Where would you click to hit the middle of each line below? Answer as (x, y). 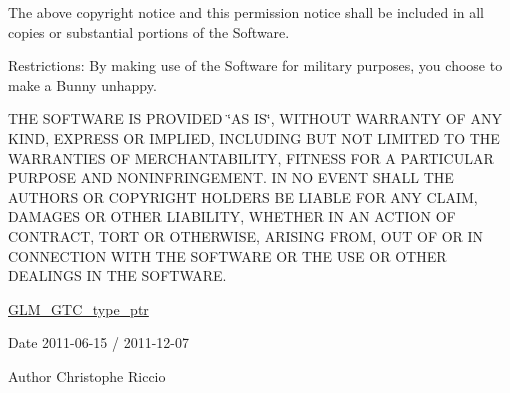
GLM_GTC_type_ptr (78, 308)
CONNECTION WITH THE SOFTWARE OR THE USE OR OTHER (227, 255)
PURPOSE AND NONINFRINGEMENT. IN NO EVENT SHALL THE (231, 177)
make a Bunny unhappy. (82, 84)
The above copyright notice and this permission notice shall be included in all (246, 12)
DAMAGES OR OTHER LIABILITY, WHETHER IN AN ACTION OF (232, 216)
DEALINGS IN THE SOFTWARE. (117, 275)
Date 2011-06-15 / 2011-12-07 (98, 342)
